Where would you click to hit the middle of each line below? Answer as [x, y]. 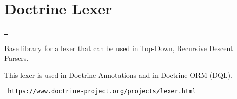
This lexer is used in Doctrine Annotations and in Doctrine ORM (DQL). [118, 75]
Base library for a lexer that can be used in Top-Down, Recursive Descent [119, 48]
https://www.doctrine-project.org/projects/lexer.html [102, 91]
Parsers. [16, 58]
